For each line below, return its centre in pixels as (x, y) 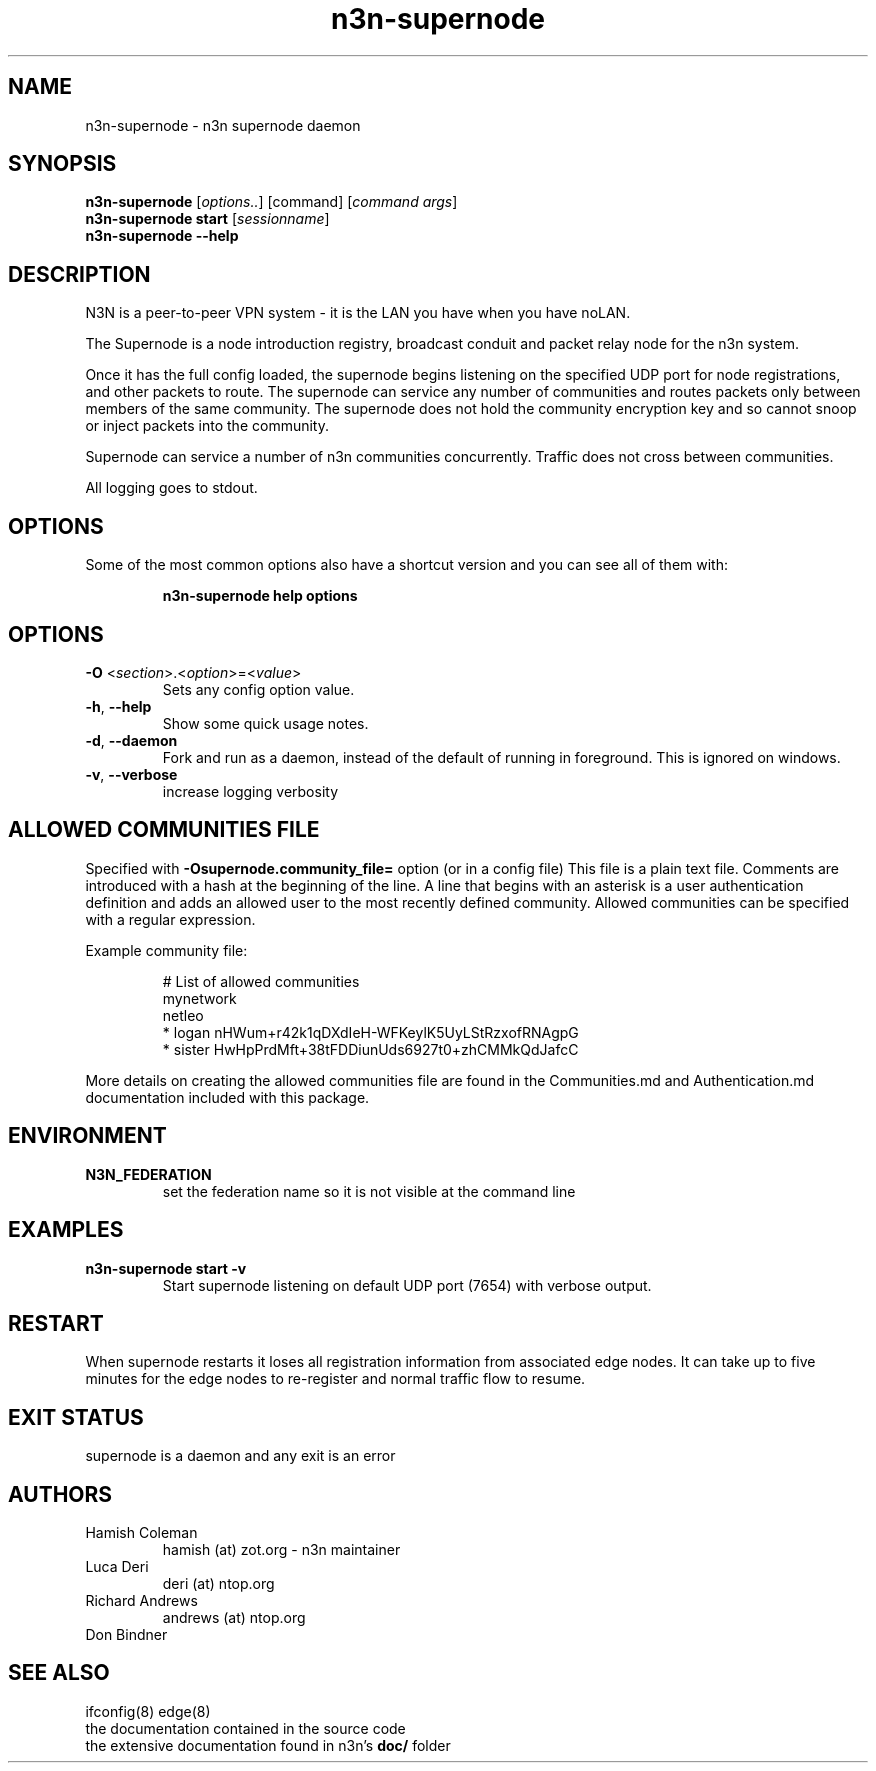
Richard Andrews (141, 1601)
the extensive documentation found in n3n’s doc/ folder (268, 1745)
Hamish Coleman (141, 1533)
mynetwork (199, 998)
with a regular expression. (170, 919)
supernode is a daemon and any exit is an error (240, 1456)
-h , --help (118, 706)
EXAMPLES (66, 1230)
